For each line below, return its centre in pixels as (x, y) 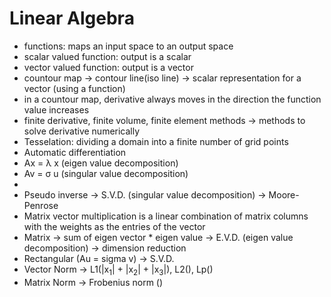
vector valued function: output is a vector (108, 67)
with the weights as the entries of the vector (114, 226)
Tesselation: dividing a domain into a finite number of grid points (156, 141)
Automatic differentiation (75, 152)
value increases (56, 109)
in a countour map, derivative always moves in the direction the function (172, 99)
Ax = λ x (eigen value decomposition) (101, 163)
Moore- (284, 194)
